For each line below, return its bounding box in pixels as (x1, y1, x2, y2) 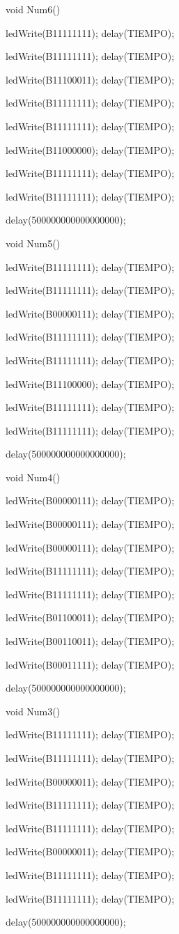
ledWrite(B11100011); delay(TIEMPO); (6, 72, 175, 86)
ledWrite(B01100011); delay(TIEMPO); (6, 610, 175, 625)
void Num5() (6, 235, 61, 250)
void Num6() (6, 2, 61, 16)
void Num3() (6, 703, 61, 718)
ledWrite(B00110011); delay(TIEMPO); (6, 634, 175, 648)
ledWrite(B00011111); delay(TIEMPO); (6, 657, 175, 671)
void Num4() (6, 469, 61, 484)
